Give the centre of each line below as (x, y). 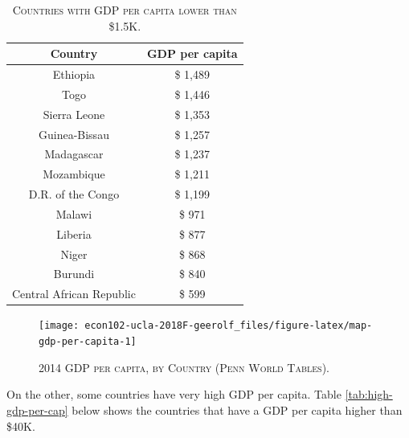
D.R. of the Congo (74, 194)
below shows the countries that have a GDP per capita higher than (237, 409)
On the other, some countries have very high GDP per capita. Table (174, 394)
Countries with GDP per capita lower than (125, 10)
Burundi (74, 274)
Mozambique (74, 174)
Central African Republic (74, 294)
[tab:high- (369, 394)
